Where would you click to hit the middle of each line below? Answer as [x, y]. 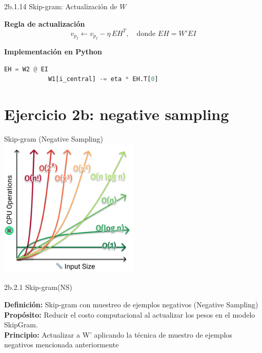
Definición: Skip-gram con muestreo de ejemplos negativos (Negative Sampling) [131, 304]
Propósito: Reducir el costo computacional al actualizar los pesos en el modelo [130, 314]
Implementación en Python [53, 52]
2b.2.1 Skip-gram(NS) [38, 287]
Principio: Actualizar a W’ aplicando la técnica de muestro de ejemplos [118, 334]
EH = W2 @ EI [26, 69]
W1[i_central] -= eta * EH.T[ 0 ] [103, 79]
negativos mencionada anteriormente [62, 345]
